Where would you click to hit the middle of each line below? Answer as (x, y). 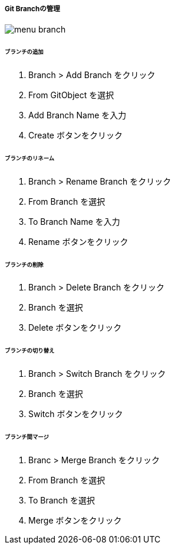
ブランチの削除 (24, 264)
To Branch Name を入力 (74, 221)
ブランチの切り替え (30, 351)
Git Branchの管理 (32, 9)
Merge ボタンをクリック (75, 520)
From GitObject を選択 (71, 95)
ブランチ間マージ (27, 437)
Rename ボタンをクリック (78, 241)
